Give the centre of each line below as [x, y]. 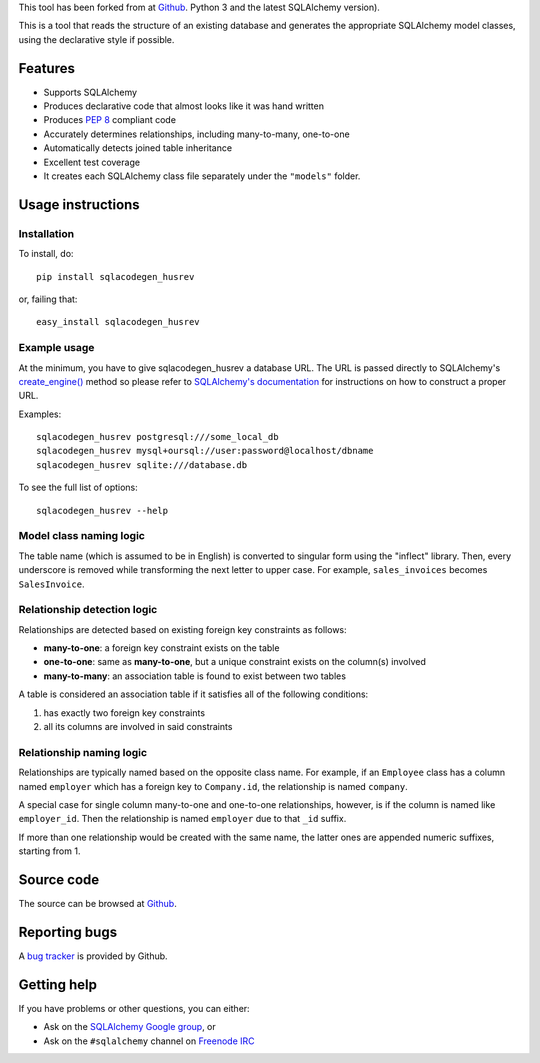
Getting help [57, 984]
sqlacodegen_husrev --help [102, 510]
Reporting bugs [68, 931]
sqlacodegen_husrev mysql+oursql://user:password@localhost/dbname [205, 451]
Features [46, 68]
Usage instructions [79, 204]
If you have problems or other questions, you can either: [134, 1008]
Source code [59, 879]
